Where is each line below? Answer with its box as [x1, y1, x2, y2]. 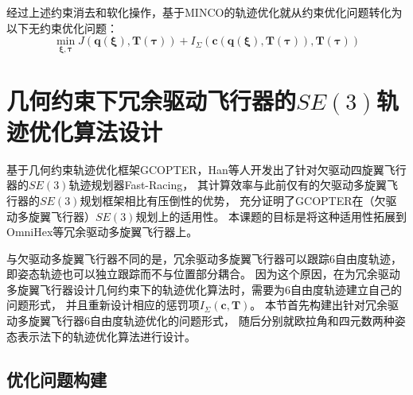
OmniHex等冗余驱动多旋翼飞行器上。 [6, 223, 198, 240]
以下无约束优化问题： [6, 19, 118, 36]
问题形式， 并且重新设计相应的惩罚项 [6, 296, 200, 313]
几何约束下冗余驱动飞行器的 [6, 83, 297, 116]
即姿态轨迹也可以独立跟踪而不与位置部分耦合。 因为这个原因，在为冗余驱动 [6, 265, 400, 282]
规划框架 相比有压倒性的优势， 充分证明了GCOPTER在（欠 [80, 192, 386, 208]
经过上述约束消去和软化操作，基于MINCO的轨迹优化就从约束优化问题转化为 [6, 4, 403, 20]
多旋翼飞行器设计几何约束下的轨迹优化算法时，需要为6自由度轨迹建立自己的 [6, 281, 402, 297]
